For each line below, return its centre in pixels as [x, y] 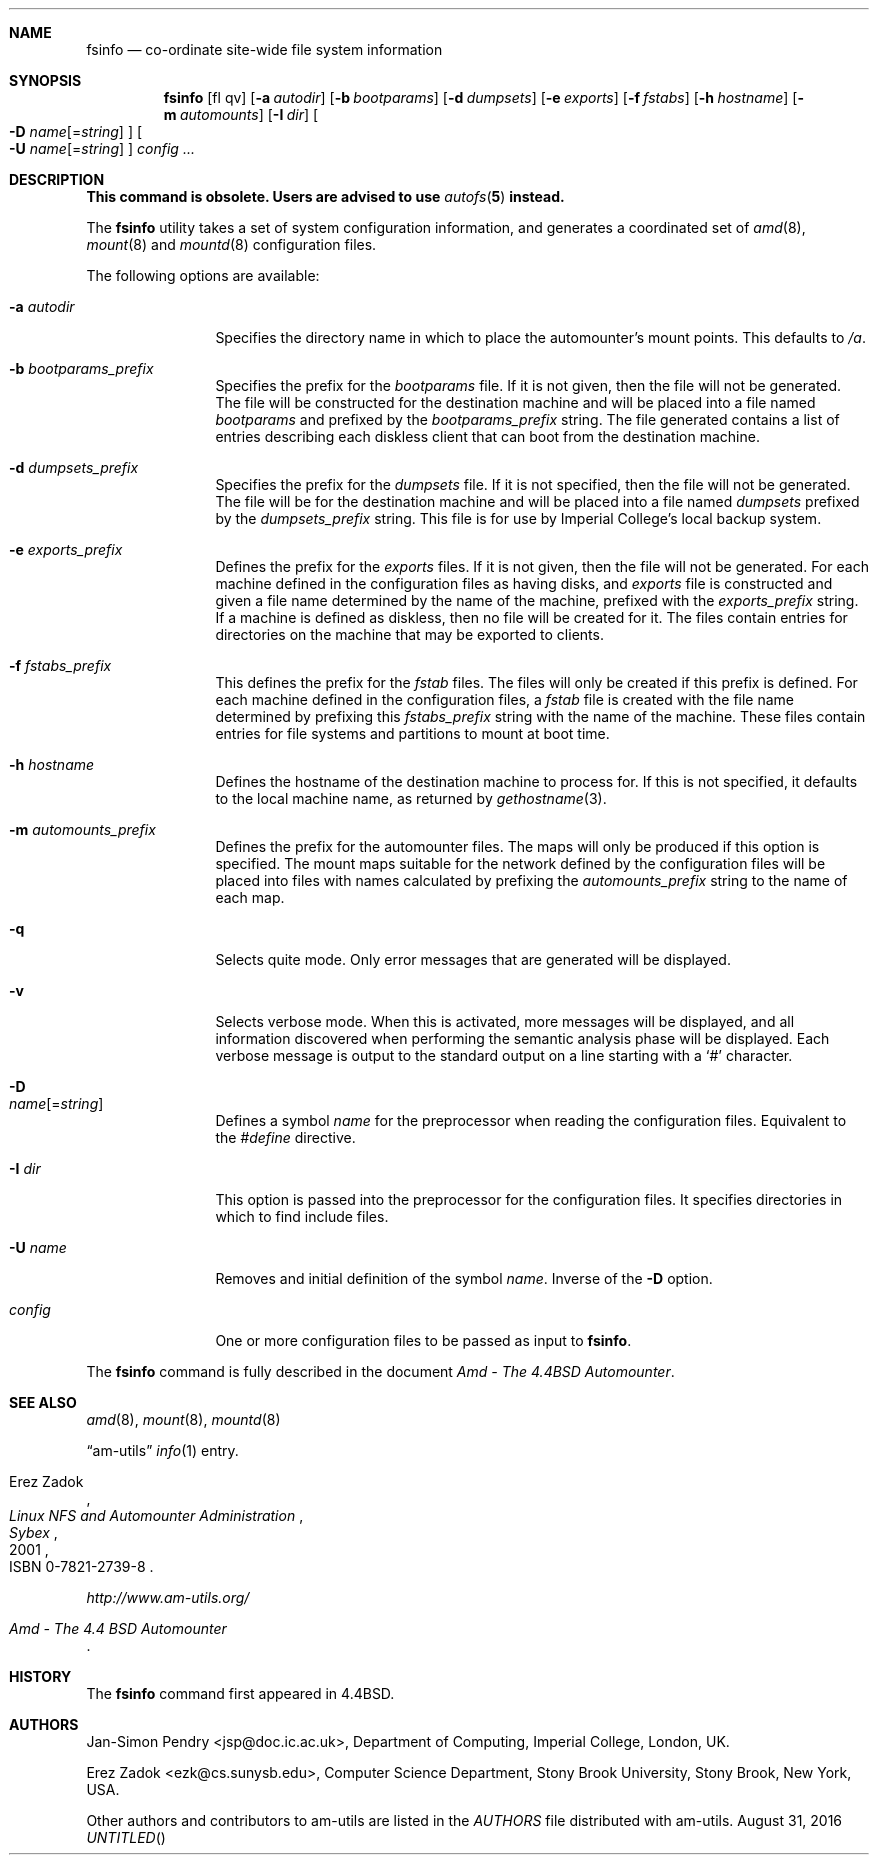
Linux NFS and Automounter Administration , [156, 1515]
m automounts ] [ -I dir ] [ [241, 114]
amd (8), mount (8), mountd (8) [183, 1419]
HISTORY [40, 1676]
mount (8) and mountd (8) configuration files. [231, 244]
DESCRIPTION [57, 179]
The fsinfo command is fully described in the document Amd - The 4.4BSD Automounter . [380, 1371]
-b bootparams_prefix [81, 368]
